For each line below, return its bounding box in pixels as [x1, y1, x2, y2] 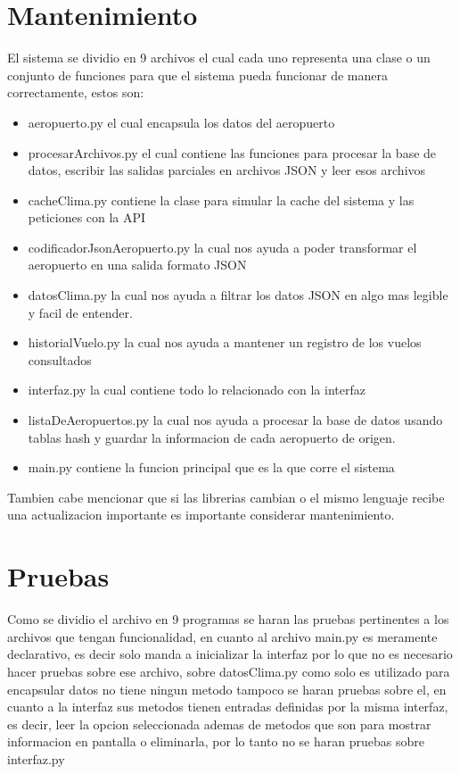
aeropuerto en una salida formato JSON [28, 255, 247, 274]
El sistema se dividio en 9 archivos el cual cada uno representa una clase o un [7, 48, 431, 67]
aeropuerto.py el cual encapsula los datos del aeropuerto [28, 112, 335, 131]
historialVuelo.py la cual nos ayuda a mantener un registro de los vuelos [28, 333, 422, 352]
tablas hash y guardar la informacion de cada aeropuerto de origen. [28, 428, 396, 446]
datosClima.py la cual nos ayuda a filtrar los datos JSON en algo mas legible [28, 286, 448, 304]
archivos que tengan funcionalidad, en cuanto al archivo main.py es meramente [7, 627, 438, 645]
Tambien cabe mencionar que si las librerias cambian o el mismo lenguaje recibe [7, 487, 445, 506]
